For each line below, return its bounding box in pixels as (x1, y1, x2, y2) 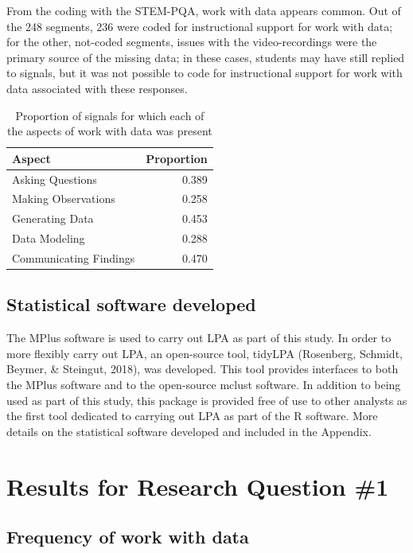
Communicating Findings (12, 249, 135, 266)
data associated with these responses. (6, 80, 188, 96)
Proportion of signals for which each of (15, 107, 205, 123)
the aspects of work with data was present (7, 123, 212, 139)
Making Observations (12, 190, 115, 207)
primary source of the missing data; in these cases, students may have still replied (6, 49, 405, 65)
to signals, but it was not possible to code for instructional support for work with (6, 64, 403, 81)
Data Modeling (12, 230, 85, 247)
